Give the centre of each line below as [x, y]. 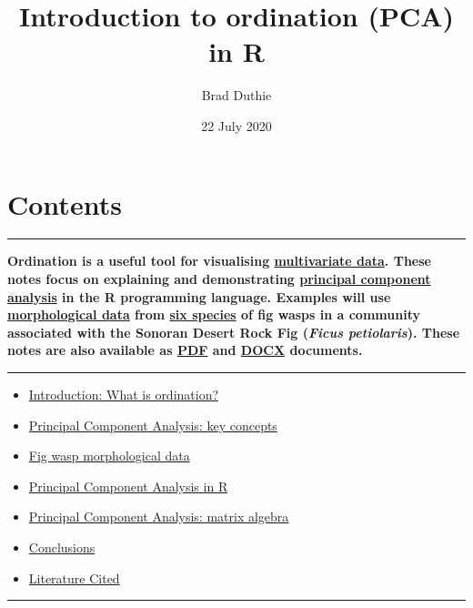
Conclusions [62, 547]
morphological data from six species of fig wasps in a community [214, 314]
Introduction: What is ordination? [124, 394]
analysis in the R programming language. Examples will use [199, 296]
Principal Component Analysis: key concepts [153, 425]
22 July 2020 [236, 125]
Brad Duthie [236, 95]
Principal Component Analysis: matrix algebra [159, 517]
